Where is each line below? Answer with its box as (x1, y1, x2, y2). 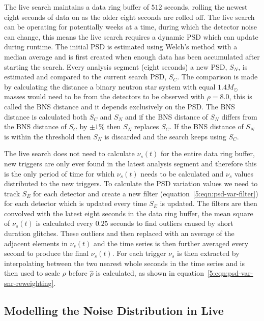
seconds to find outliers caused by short (110, 218, 233, 228)
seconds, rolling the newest (164, 2, 248, 12)
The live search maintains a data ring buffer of (4, 2, 149, 12)
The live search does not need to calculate (4, 148, 135, 159)
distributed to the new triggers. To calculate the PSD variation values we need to (4, 178, 258, 189)
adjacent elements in (4, 238, 68, 248)
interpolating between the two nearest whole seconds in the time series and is (4, 257, 245, 268)
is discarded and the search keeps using (104, 131, 226, 141)
